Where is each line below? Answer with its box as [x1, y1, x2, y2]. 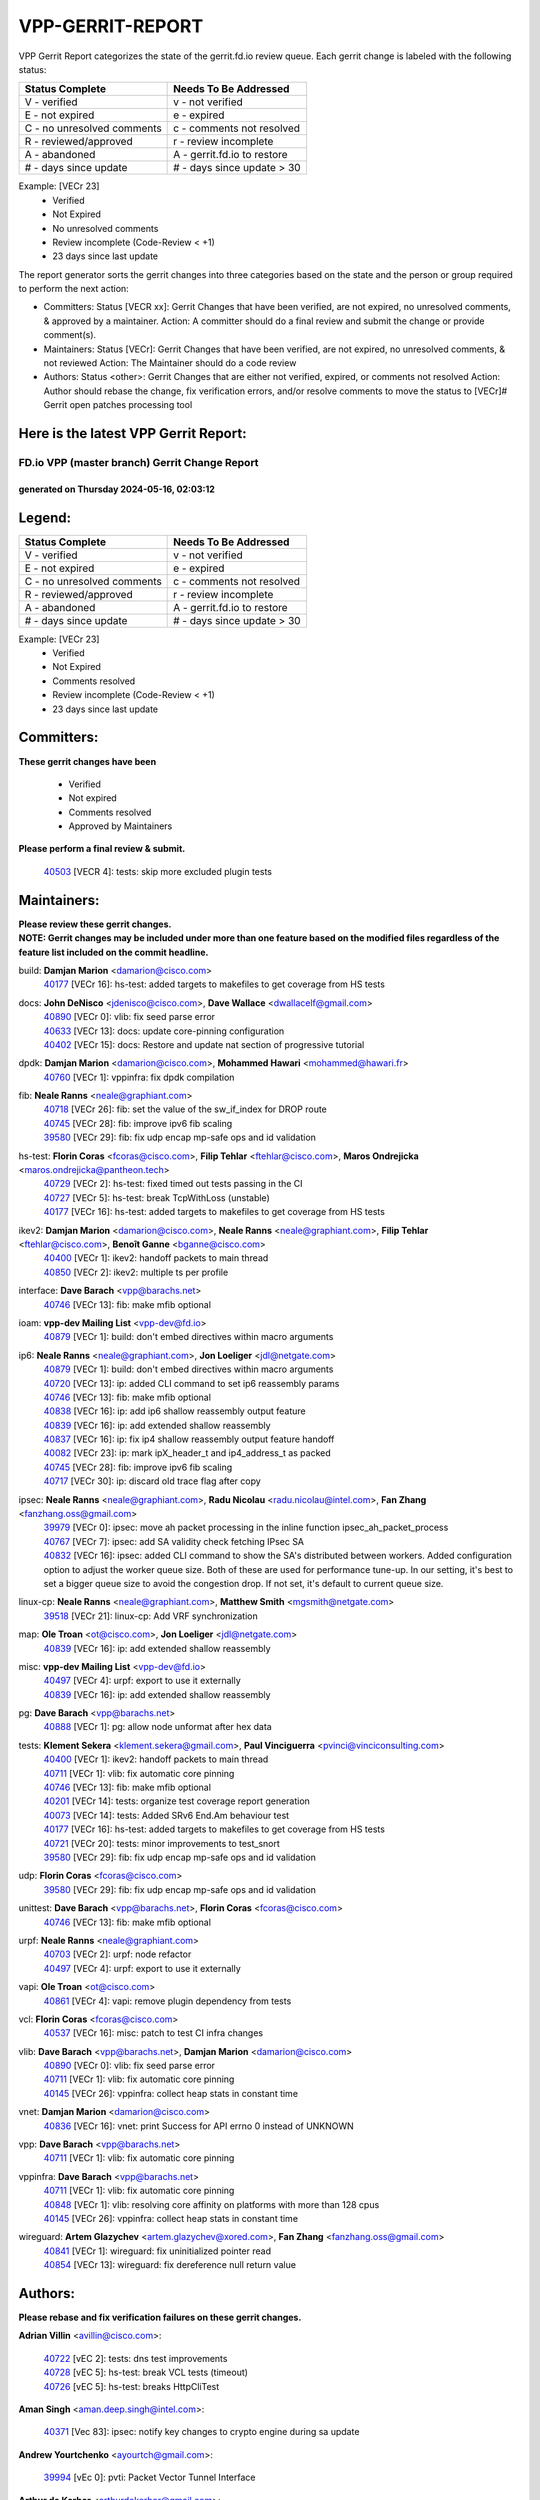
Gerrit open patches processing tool [43, 399, 193, 411]
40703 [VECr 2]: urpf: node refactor [43, 1948, 192, 1960]
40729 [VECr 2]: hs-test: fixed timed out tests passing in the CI [43, 1178, 304, 1190]
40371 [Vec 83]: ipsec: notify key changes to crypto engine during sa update [43, 2426, 360, 2438]
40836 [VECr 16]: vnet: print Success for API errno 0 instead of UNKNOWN [43, 2120, 354, 2132]
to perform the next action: [18, 283, 129, 295]
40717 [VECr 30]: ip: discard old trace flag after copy [43, 1475, 262, 1487]
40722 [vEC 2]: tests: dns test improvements [43, 2352, 228, 2364]
